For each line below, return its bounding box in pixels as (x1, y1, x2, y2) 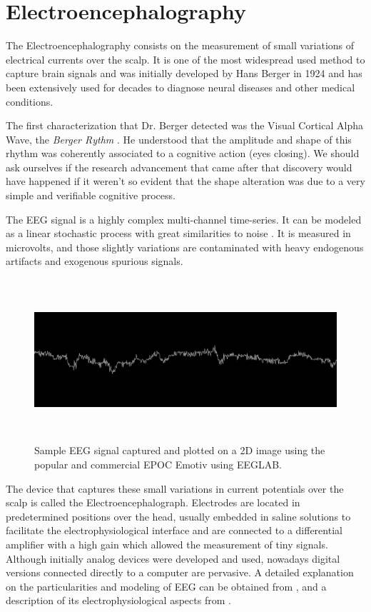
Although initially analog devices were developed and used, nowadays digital (6, 551, 340, 566)
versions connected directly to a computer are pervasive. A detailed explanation (6, 565, 354, 580)
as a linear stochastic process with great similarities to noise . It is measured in (6, 226, 351, 241)
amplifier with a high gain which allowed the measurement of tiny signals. (6, 536, 328, 551)
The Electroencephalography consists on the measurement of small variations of (6, 38, 355, 53)
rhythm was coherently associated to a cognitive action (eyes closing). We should (6, 146, 360, 161)
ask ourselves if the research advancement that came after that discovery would (6, 159, 352, 174)
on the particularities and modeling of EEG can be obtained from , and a (6, 578, 327, 593)
